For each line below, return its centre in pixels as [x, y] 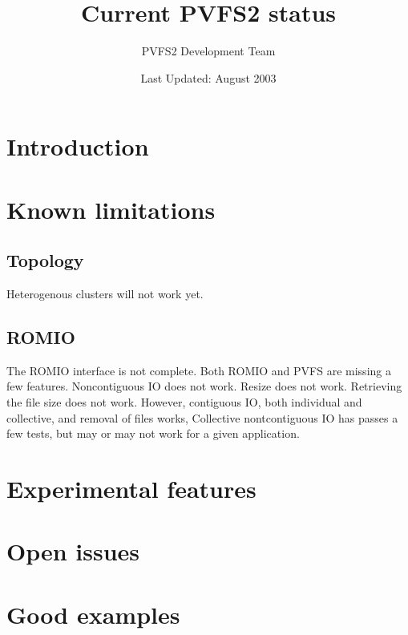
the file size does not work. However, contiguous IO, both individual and [184, 402]
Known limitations [111, 209]
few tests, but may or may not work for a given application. [153, 433]
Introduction [78, 146]
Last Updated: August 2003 [208, 77]
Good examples [93, 614]
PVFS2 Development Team [208, 51]
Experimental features [131, 489]
